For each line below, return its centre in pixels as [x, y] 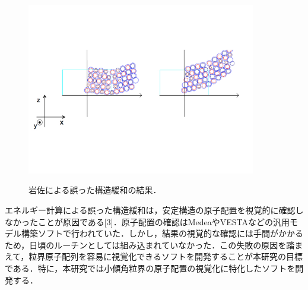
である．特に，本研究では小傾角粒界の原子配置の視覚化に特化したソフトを [150, 268]
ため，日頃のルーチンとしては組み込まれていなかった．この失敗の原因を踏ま [154, 245]
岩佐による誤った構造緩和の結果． [95, 190]
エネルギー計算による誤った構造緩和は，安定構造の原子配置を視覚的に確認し [154, 209]
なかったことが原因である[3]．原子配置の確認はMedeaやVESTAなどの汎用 [147, 221]
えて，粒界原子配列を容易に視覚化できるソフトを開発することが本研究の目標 [154, 256]
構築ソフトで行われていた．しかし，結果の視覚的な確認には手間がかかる [162, 233]
